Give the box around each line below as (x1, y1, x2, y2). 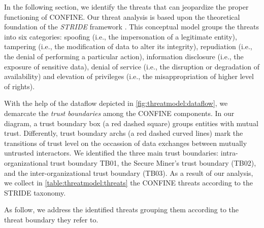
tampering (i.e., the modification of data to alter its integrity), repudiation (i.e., (4, 41, 252, 52)
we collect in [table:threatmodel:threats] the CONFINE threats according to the (4, 177, 253, 188)
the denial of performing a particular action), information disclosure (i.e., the (4, 51, 244, 61)
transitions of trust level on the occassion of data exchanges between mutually (4, 137, 247, 148)
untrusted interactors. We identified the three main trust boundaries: (4, 147, 219, 158)
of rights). (4, 81, 35, 91)
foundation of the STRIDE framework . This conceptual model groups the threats (4, 21, 259, 32)
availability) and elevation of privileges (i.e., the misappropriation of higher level (4, 71, 254, 82)
